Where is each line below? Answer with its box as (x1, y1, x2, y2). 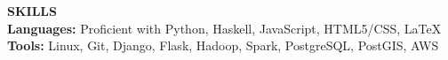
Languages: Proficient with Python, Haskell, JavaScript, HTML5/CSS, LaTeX (7, 19, 442, 37)
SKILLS (7, 2, 57, 19)
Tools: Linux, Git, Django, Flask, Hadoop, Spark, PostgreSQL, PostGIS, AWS (7, 36, 439, 55)
